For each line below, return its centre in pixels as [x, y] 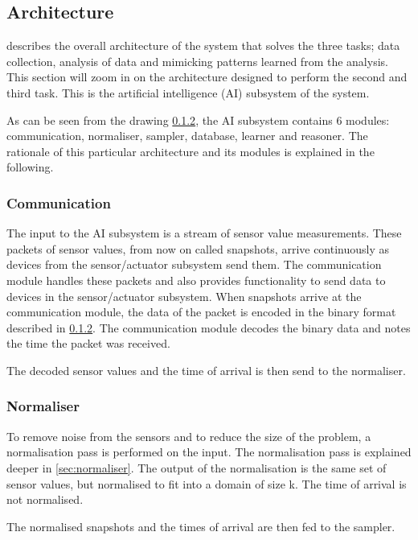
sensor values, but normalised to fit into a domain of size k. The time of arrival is [207, 483]
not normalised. [45, 499]
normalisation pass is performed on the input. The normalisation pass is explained [209, 452]
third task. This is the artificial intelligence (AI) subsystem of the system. [188, 92]
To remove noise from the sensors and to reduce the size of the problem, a [189, 436]
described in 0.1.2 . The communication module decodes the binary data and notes [209, 327]
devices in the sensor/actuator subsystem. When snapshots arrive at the [184, 296]
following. [30, 167]
